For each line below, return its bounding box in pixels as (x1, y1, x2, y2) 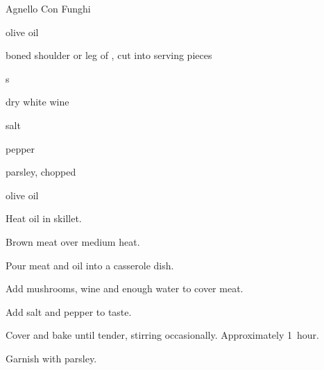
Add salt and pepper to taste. (6, 304, 132, 319)
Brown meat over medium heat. (6, 234, 140, 249)
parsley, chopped (6, 165, 76, 179)
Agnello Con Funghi (6, 1, 91, 15)
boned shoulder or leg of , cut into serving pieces (6, 48, 212, 62)
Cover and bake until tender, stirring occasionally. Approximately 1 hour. (6, 328, 319, 342)
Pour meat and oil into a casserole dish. (6, 258, 174, 272)
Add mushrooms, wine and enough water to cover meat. (6, 281, 244, 296)
